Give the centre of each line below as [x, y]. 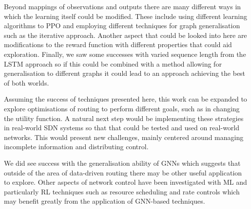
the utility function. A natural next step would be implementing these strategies [124, 118]
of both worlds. [27, 82]
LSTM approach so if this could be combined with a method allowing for [113, 63]
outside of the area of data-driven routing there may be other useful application [123, 172]
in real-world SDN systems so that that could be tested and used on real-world [122, 128]
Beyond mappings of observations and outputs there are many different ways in [123, 6]
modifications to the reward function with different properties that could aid [118, 44]
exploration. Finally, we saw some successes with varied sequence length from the [125, 54]
